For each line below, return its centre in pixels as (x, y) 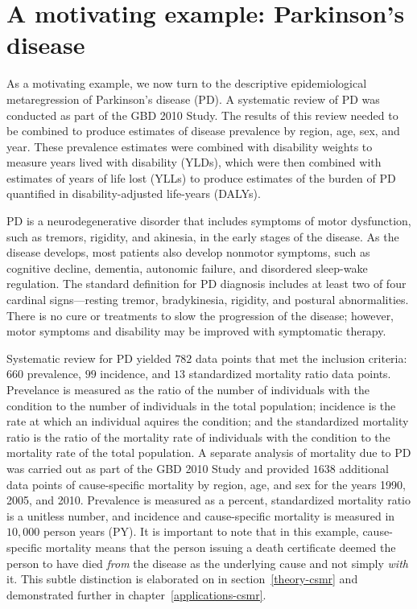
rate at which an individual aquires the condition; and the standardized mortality (208, 421)
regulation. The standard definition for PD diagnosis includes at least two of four (206, 284)
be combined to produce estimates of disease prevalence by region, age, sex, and (203, 131)
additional (364, 468)
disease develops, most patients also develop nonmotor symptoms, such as (188, 252)
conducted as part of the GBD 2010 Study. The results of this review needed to (202, 115)
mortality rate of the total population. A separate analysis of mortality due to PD (209, 453)
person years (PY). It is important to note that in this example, (201, 531)
